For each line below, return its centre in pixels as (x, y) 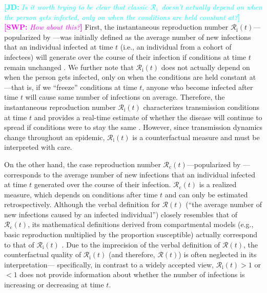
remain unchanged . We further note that (69, 67)
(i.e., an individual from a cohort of (176, 47)
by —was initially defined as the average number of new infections (147, 37)
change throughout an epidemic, (55, 137)
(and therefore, (132, 254)
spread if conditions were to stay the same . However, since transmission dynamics (133, 127)
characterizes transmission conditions (201, 107)
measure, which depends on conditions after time (81, 194)
